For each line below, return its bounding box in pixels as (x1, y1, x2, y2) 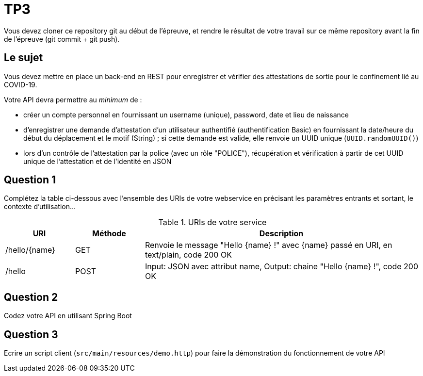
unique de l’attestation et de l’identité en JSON (23, 157, 172, 165)
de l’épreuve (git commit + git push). (4, 34, 120, 43)
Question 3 (4, 328, 58, 341)
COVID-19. (4, 80, 37, 89)
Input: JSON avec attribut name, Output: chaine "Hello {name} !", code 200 (145, 262, 418, 272)
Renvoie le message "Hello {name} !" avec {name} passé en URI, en (145, 240, 392, 250)
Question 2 (4, 291, 58, 303)
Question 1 (4, 174, 56, 186)
